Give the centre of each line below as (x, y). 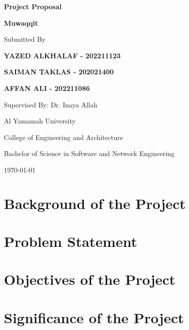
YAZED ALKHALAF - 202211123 (62, 55)
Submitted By (25, 39)
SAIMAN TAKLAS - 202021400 (59, 72)
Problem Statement (71, 241)
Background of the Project (95, 203)
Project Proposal (33, 6)
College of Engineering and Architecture (63, 137)
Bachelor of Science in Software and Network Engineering (89, 153)
